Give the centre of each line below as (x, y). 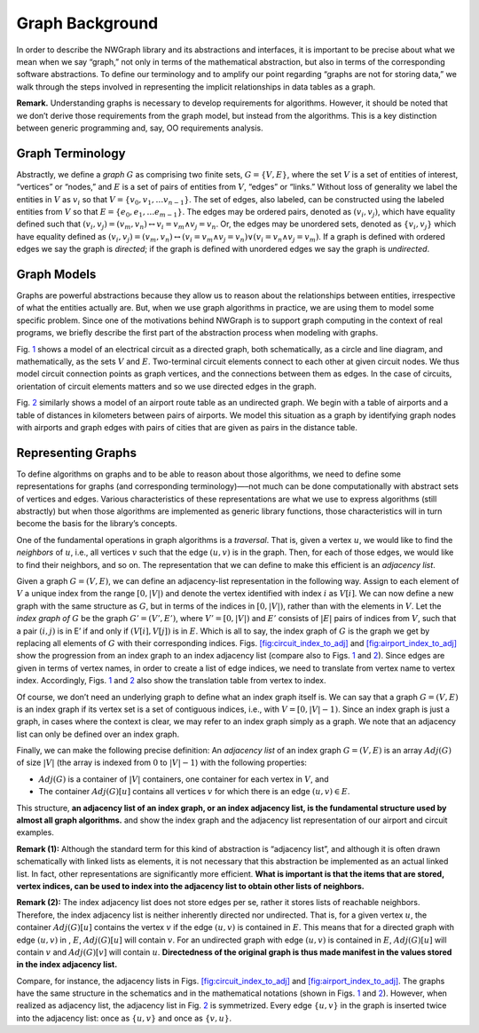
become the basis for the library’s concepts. (97, 524)
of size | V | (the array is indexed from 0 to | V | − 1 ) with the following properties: (162, 762)
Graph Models (56, 274)
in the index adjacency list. (67, 965)
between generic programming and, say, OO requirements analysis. (140, 128)
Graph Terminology (71, 153)
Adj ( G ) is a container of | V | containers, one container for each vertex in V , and (184, 779)
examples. (35, 832)
